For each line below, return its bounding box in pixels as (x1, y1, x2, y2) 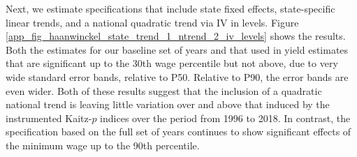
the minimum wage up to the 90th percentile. (6, 137, 200, 152)
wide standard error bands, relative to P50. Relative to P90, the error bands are (6, 69, 349, 84)
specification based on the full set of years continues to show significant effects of (6, 124, 351, 139)
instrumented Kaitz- (6, 110, 92, 125)
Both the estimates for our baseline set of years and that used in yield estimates (6, 42, 349, 57)
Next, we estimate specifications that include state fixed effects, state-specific (6, 1, 335, 15)
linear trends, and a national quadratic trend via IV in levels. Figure (6, 15, 299, 29)
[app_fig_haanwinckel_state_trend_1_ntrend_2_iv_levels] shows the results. (6, 29, 346, 43)
